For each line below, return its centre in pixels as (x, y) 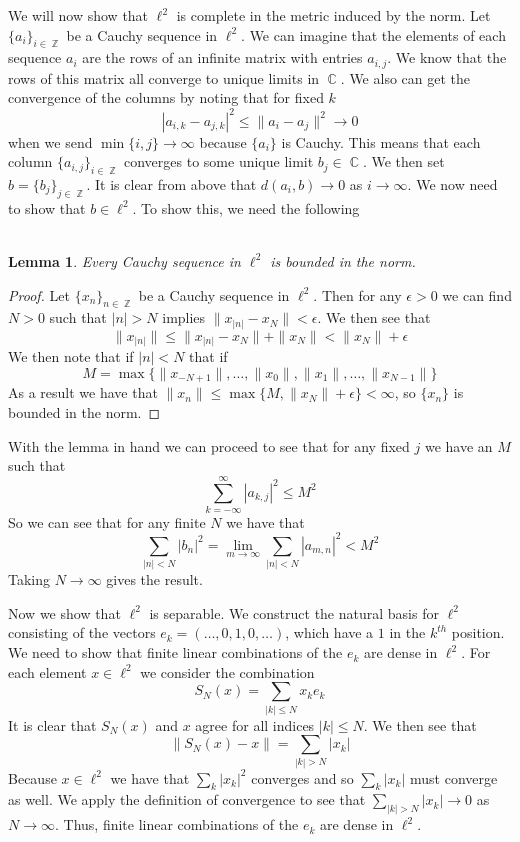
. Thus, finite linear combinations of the (176, 824)
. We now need (452, 183)
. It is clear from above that (171, 183)
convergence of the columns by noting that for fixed (166, 97)
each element (47, 671)
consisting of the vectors (82, 632)
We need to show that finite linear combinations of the (175, 652)
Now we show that (64, 612)
